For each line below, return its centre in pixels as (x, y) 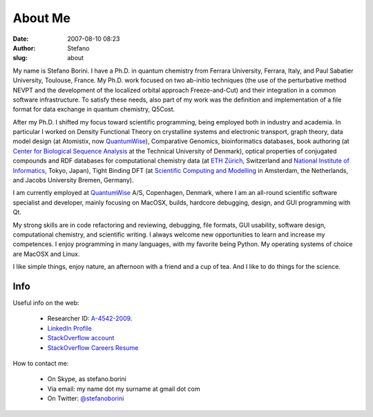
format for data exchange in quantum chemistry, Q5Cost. (94, 109)
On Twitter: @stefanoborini (86, 398)
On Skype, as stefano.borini (87, 379)
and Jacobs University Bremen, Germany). (73, 180)
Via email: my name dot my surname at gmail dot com (124, 389)
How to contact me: (41, 363)
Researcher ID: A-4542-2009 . (90, 319)
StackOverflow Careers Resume (93, 347)
